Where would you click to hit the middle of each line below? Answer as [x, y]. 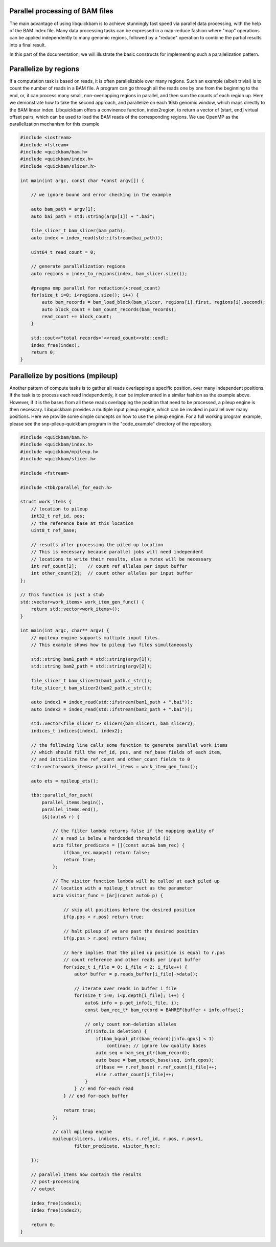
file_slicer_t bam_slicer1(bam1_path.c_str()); [92, 681]
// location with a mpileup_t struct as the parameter [123, 888]
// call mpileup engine [82, 1131]
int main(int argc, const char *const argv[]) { [82, 181]
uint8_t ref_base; [54, 530]
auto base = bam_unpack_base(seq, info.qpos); [155, 1060]
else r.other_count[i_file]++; [135, 1074]
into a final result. [28, 45]
